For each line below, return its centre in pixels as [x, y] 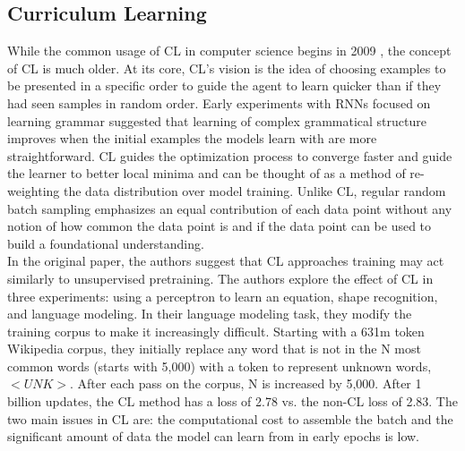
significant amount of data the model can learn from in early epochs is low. [214, 436]
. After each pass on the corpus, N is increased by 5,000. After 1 [246, 383]
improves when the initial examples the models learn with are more [192, 138]
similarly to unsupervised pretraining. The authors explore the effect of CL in [220, 278]
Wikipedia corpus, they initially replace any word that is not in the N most [214, 349]
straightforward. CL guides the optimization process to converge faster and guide [230, 155]
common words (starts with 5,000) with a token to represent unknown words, [220, 366]
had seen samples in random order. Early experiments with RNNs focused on [219, 102]
